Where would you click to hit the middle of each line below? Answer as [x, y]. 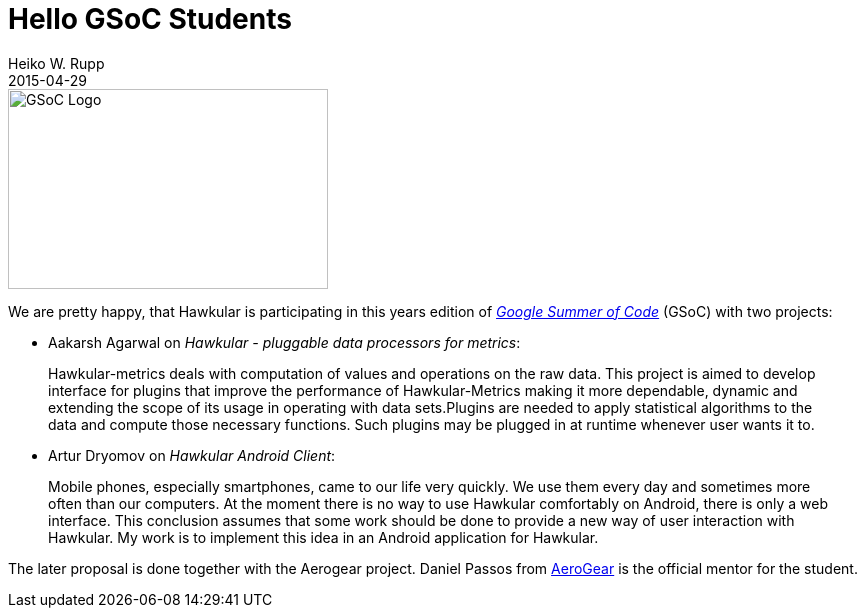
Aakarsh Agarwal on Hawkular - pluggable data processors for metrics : [284, 342]
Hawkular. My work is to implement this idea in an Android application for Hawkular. [323, 537]
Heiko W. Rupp [56, 63]
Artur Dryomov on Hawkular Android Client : [192, 455]
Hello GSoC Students [150, 19]
